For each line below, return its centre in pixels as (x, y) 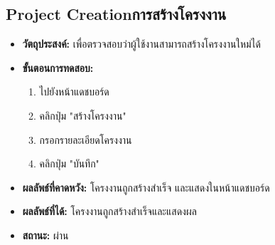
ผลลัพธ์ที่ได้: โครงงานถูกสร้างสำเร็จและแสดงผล (109, 211)
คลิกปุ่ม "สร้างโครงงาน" (83, 115)
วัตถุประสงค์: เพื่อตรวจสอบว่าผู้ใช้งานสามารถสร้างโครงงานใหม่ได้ (141, 44)
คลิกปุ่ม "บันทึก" (69, 163)
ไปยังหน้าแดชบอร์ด (74, 92)
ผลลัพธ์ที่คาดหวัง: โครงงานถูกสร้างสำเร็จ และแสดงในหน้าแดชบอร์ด (146, 187)
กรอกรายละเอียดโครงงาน (86, 139)
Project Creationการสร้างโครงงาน (116, 14)
